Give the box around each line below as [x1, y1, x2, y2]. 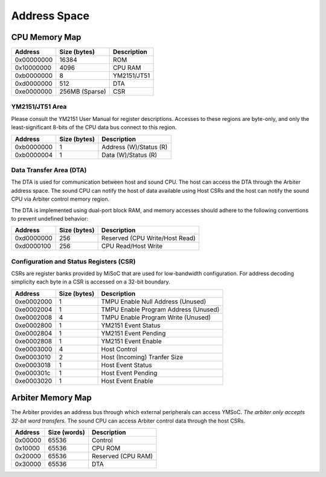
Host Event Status [101, 360, 152, 369]
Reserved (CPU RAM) [91, 452, 153, 461]
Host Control [101, 345, 138, 353]
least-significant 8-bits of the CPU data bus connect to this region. [11, 124, 177, 131]
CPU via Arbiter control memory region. [11, 195, 110, 203]
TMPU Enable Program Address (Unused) [101, 305, 220, 314]
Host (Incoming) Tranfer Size [101, 352, 184, 361]
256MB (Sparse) [59, 88, 107, 96]
